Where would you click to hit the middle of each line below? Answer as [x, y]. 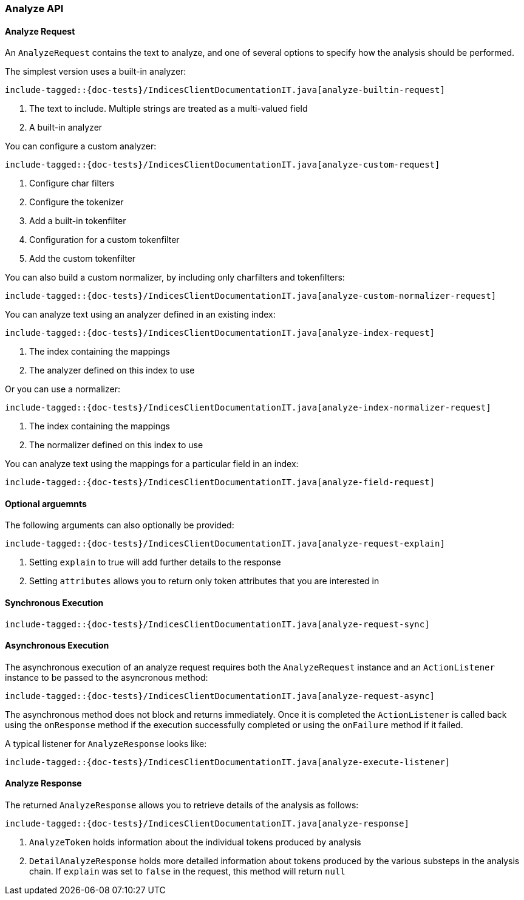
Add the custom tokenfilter [83, 259]
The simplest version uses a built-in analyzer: [96, 72]
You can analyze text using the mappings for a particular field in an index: [152, 464]
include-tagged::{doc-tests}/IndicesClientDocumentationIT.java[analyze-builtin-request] [225, 90]
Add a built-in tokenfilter [78, 221]
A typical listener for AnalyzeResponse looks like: [106, 743]
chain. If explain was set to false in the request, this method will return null [187, 871]
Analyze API [34, 9]
